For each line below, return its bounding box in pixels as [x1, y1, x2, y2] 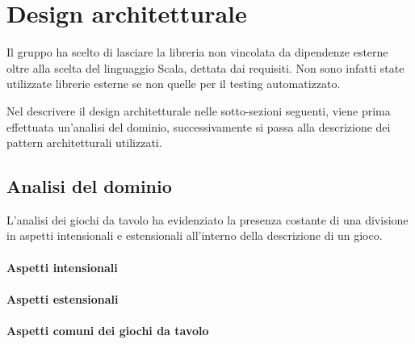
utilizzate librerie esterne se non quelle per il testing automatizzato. [6, 75, 341, 92]
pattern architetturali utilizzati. [6, 134, 162, 151]
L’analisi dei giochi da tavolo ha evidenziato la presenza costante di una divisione [6, 211, 409, 228]
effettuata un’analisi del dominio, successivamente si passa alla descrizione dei [6, 118, 391, 135]
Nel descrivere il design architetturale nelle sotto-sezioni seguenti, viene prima [6, 102, 391, 119]
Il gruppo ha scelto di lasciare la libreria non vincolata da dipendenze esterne [6, 44, 388, 61]
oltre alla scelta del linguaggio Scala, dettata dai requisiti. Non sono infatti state [6, 59, 405, 76]
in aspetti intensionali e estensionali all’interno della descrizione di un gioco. [6, 227, 383, 244]
